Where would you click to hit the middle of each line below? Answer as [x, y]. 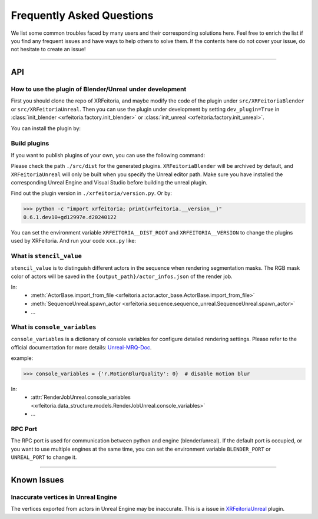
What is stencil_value [47, 256]
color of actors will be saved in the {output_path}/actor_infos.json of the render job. [122, 276]
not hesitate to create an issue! [48, 49]
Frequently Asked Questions [82, 15]
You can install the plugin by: [46, 128]
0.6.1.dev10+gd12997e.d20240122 [70, 217]
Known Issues [37, 480]
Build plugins [30, 143]
